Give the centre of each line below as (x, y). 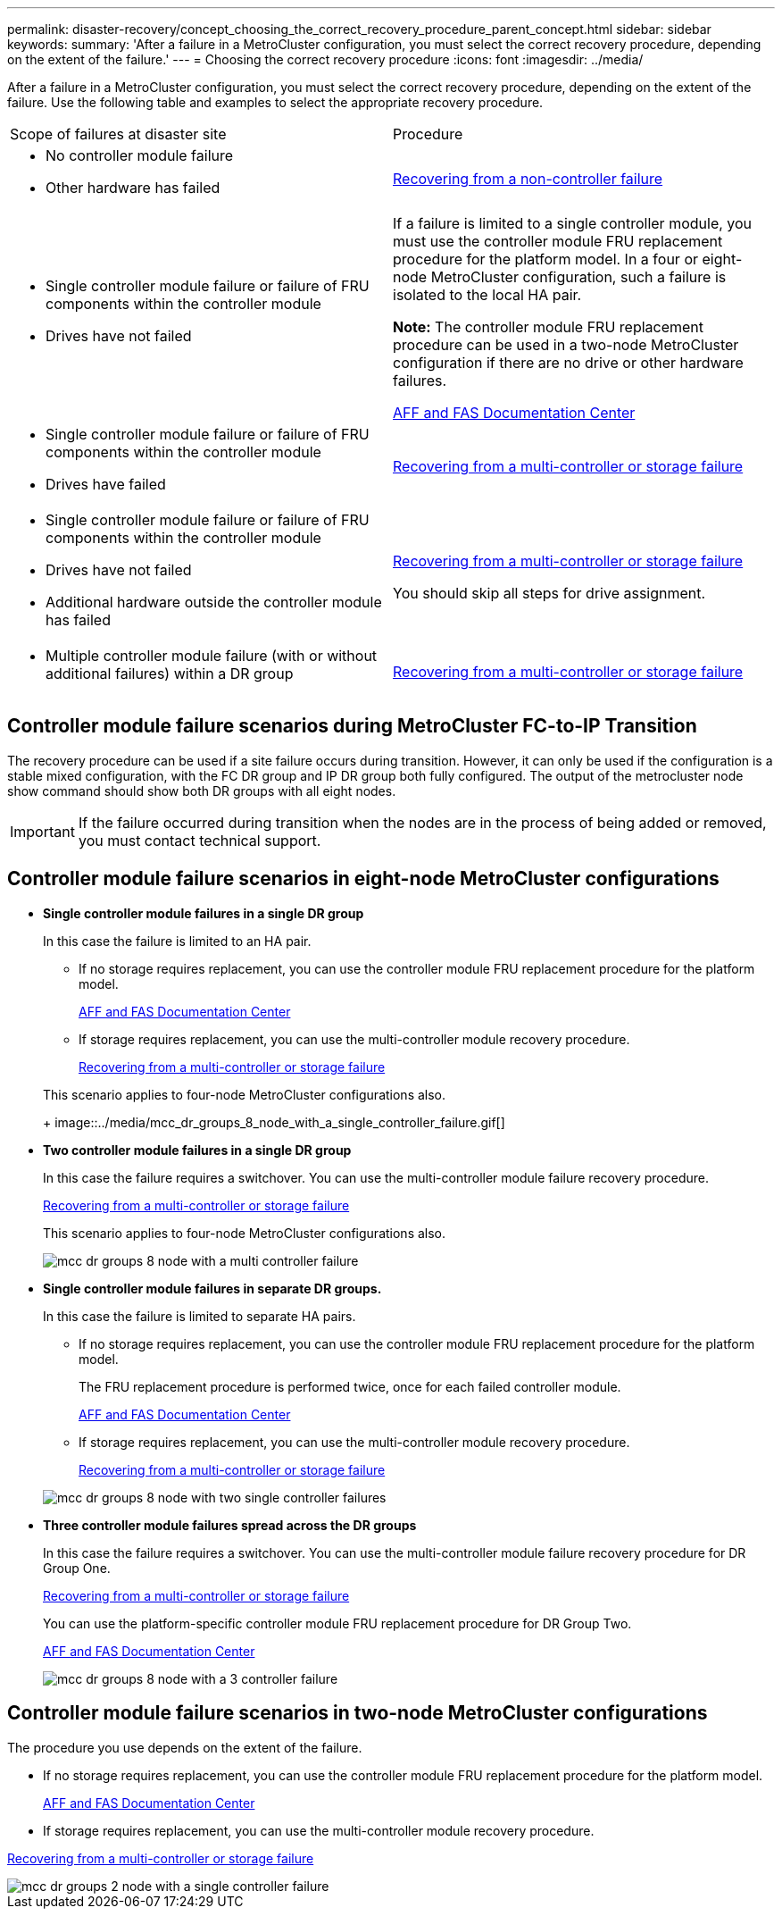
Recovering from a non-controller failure (528, 179)
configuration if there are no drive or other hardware (568, 363)
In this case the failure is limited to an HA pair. (177, 941)
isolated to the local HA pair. (487, 295)
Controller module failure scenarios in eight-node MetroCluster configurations (363, 879)
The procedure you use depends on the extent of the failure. (185, 1747)
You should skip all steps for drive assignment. (549, 593)
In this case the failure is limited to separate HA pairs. (200, 1316)
